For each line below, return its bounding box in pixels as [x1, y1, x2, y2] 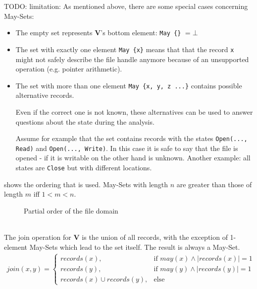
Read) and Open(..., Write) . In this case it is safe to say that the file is [15, 143, 238, 153]
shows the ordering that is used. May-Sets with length [4, 179, 168, 189]
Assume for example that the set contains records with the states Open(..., [15, 133, 248, 144]
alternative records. [15, 90, 74, 100]
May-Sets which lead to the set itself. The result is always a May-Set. [29, 241, 240, 252]
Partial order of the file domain [24, 205, 118, 216]
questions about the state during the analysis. [15, 116, 154, 127]
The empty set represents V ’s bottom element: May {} [15, 27, 181, 38]
